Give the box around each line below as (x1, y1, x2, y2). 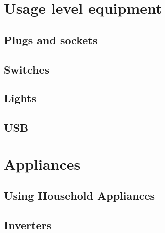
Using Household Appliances (4, 188, 155, 203)
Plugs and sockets (4, 32, 98, 47)
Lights (4, 90, 36, 106)
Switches (4, 61, 50, 77)
